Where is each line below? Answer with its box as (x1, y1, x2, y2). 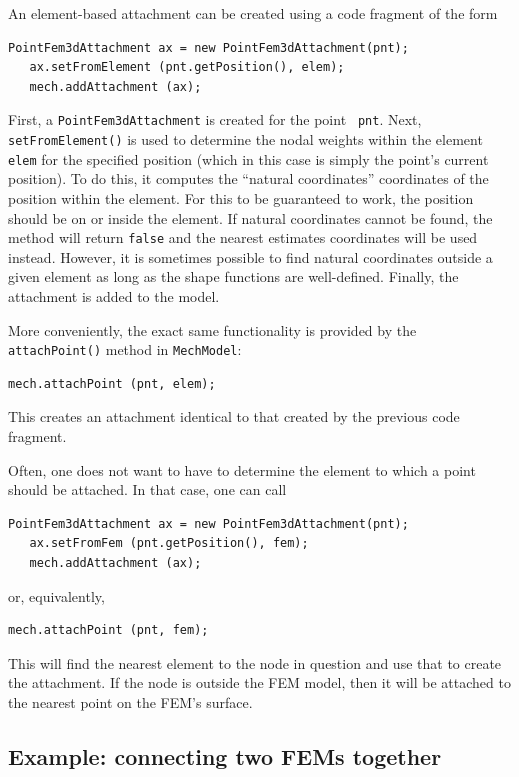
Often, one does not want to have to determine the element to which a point (8, 459, 476, 480)
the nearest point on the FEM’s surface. (8, 691, 253, 712)
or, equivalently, (8, 585, 105, 606)
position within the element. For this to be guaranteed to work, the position (8, 187, 474, 208)
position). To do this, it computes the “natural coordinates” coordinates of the (8, 168, 489, 189)
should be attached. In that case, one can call (8, 479, 287, 500)
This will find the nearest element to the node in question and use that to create (8, 652, 502, 673)
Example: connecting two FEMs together (8, 740, 442, 771)
